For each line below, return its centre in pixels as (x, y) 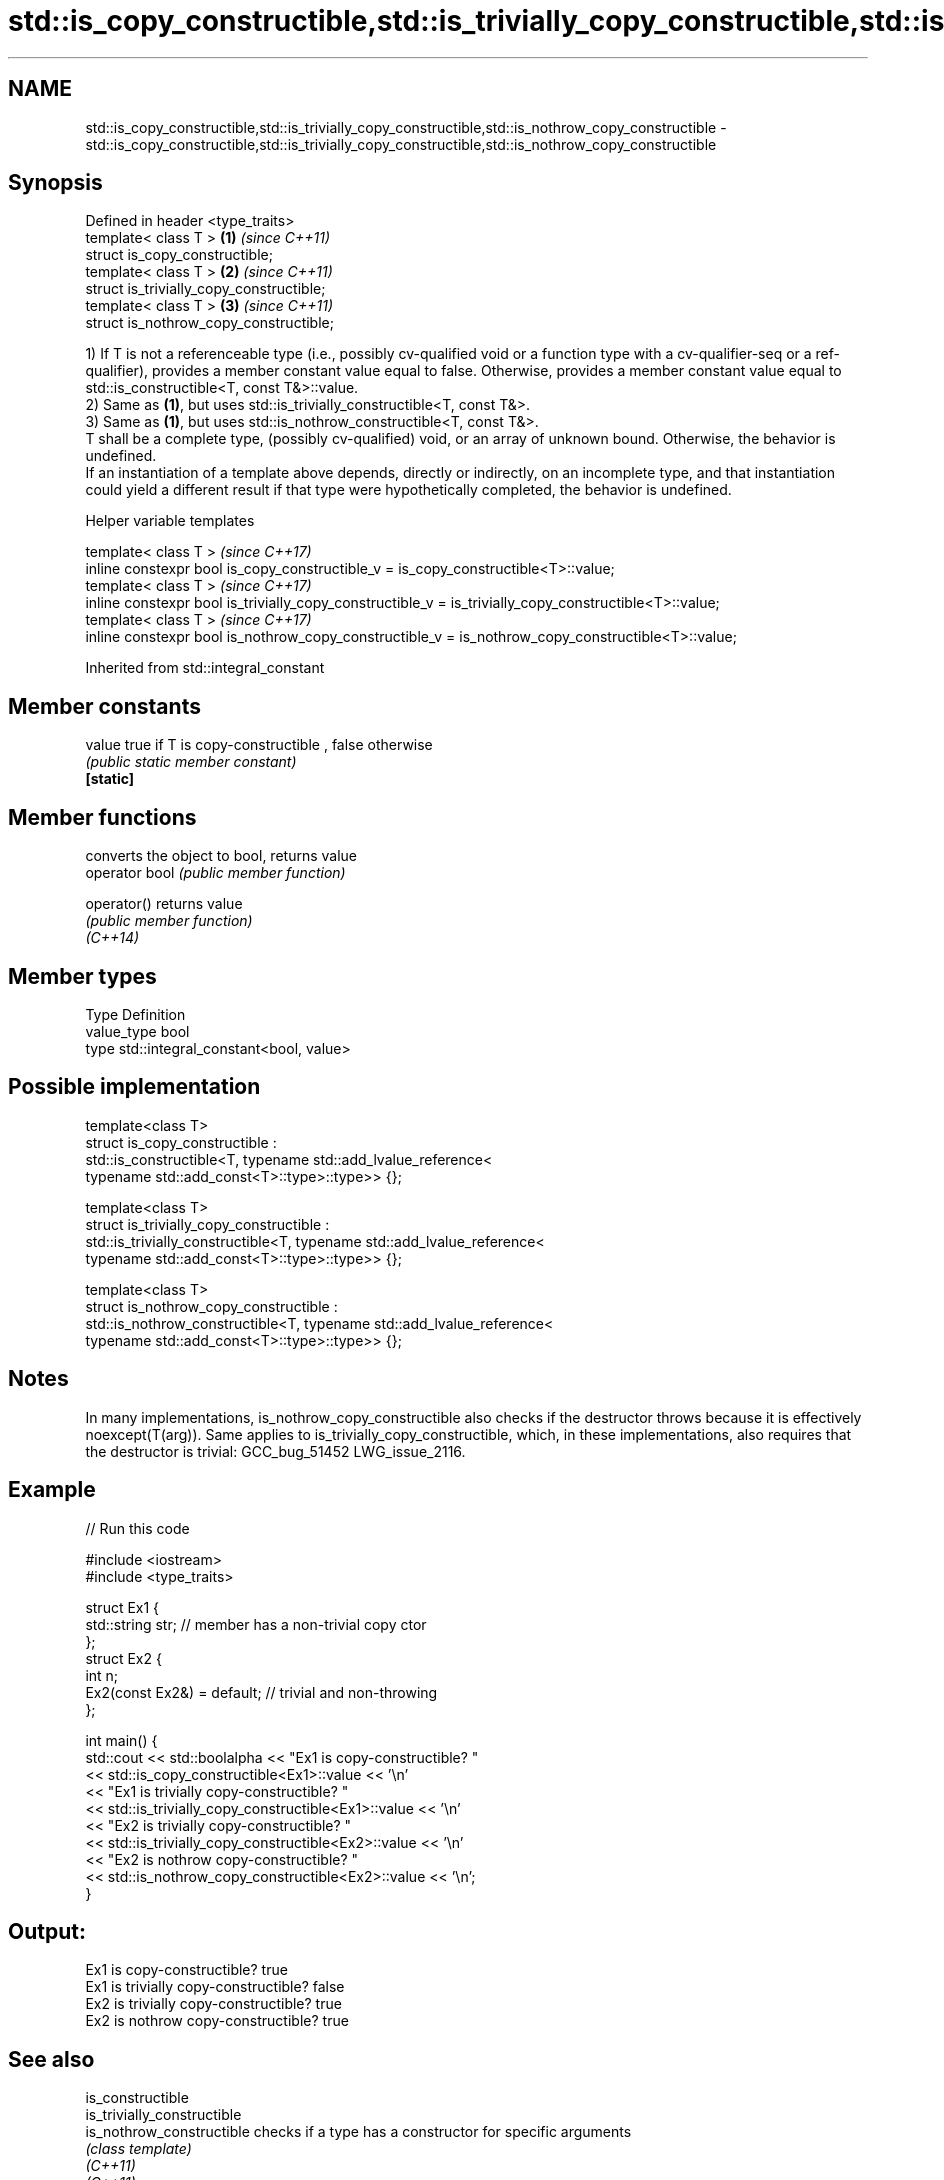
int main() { (121, 1740)
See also (51, 2059)
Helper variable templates (170, 521)
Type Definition (135, 1014)
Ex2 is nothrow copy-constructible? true (217, 2021)
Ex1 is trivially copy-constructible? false (215, 1987)
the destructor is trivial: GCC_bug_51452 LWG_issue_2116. (275, 1451)
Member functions (102, 817)
